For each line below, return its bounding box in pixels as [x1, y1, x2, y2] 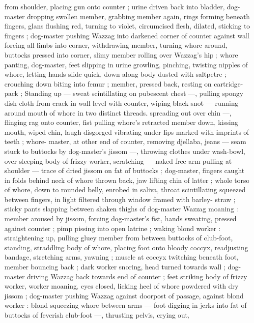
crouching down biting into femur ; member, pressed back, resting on [4, 78, 212, 88]
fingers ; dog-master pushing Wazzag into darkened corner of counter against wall [4, 30, 250, 40]
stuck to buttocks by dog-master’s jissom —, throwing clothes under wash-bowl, [4, 146, 245, 156]
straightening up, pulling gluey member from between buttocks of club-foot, [4, 233, 233, 243]
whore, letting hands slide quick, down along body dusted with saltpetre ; [4, 69, 226, 79]
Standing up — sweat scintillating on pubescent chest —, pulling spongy [25, 88, 244, 98]
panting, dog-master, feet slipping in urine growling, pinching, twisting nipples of [4, 59, 248, 69]
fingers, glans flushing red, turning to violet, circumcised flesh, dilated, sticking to [4, 21, 250, 31]
